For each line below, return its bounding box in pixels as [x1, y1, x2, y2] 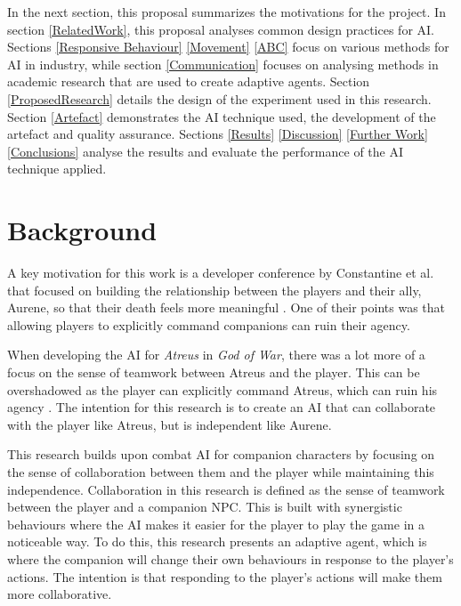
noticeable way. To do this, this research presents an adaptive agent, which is [7, 532, 427, 551]
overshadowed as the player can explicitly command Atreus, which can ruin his [7, 380, 438, 399]
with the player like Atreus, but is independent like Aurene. [7, 415, 332, 433]
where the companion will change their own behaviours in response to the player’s [7, 549, 454, 568]
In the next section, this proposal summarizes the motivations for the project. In [7, 3, 446, 20]
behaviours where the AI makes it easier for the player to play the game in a [7, 514, 425, 533]
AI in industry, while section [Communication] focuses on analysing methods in [7, 54, 439, 73]
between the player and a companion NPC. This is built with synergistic [7, 497, 402, 516]
